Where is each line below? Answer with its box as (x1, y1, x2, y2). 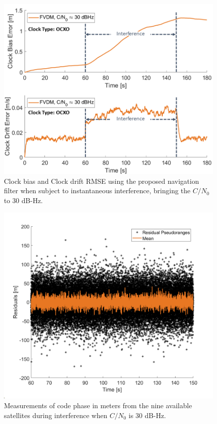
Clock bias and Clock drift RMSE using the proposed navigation (4, 175, 199, 186)
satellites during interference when (4, 410, 108, 420)
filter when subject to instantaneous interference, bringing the (4, 185, 191, 196)
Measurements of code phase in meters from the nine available (4, 400, 192, 410)
